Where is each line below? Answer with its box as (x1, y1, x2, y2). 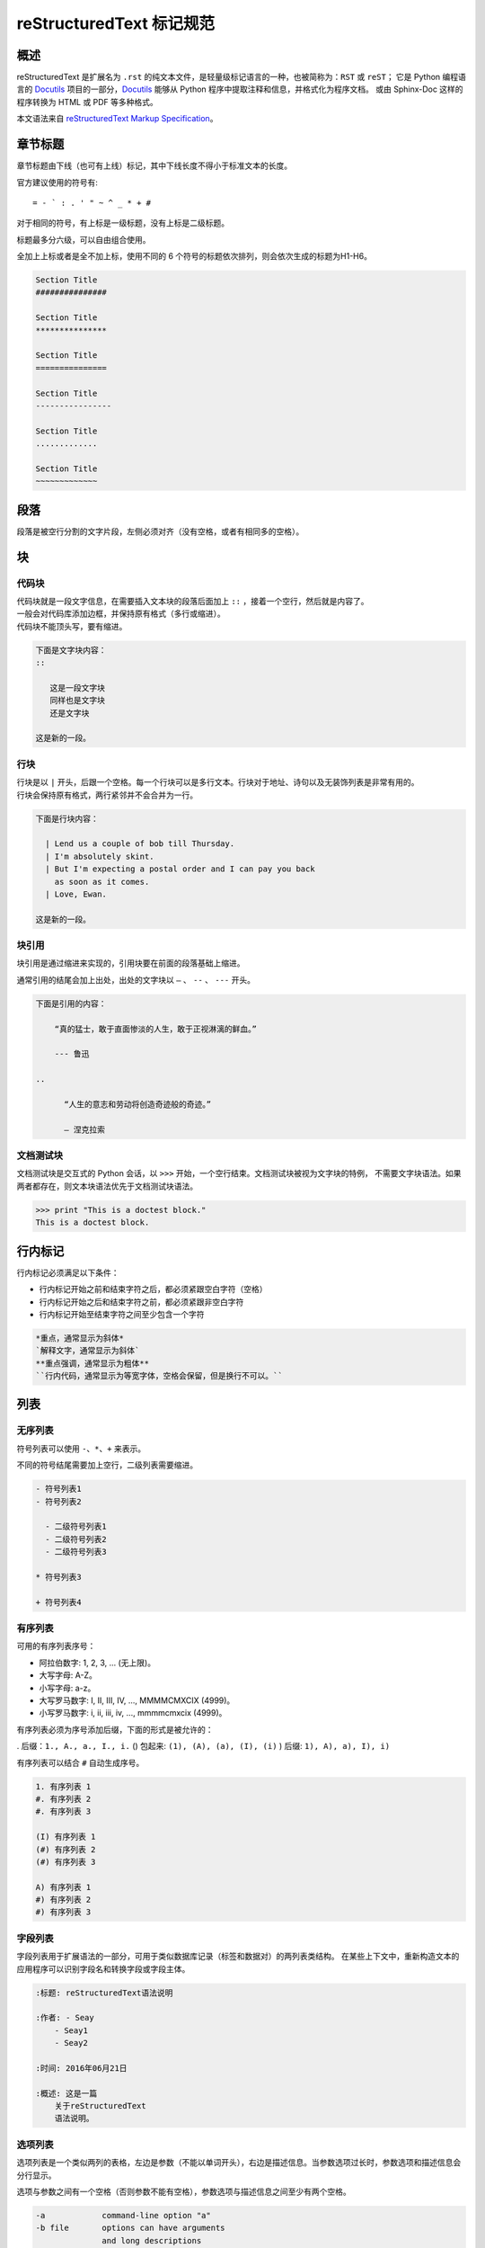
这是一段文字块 (49, 682, 105, 692)
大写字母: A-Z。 (39, 1670, 98, 1681)
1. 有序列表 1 (35, 1781, 92, 1791)
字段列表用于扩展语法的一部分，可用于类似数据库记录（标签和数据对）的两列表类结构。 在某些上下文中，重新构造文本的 (16, 1951, 460, 1962)
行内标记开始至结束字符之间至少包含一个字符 (39, 1308, 205, 1319)
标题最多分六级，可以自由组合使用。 (16, 234, 151, 245)
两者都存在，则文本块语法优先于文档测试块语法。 (16, 1181, 198, 1191)
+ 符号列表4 (35, 1597, 82, 1607)
